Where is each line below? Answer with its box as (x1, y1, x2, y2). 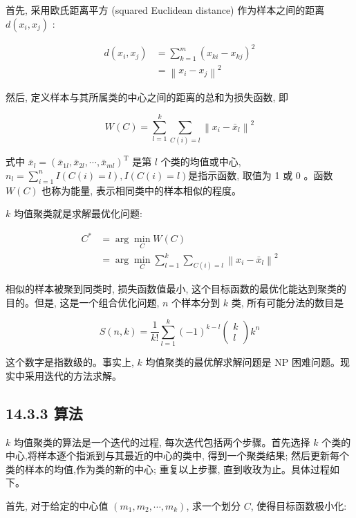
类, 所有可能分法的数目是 (231, 295, 344, 309)
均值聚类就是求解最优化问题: (13, 206, 142, 221)
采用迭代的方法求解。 (24, 368, 122, 382)
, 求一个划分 (186, 498, 241, 512)
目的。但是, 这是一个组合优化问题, (6, 295, 160, 309)
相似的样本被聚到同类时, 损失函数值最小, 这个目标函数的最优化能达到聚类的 (6, 281, 347, 295)
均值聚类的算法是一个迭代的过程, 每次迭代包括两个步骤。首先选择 (13, 434, 310, 449)
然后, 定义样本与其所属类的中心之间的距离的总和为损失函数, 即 (6, 90, 289, 104)
